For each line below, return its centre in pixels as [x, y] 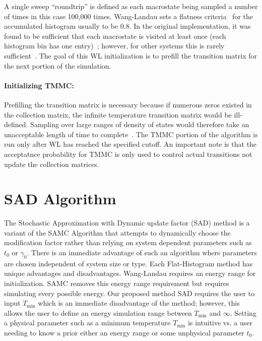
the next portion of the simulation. [58, 65]
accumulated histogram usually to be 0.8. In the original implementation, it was [127, 26]
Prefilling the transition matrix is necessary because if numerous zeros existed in [128, 104]
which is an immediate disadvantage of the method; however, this [139, 303]
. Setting [243, 312]
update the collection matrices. [52, 164]
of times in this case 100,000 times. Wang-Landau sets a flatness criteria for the [128, 16]
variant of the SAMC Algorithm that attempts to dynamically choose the [117, 232]
